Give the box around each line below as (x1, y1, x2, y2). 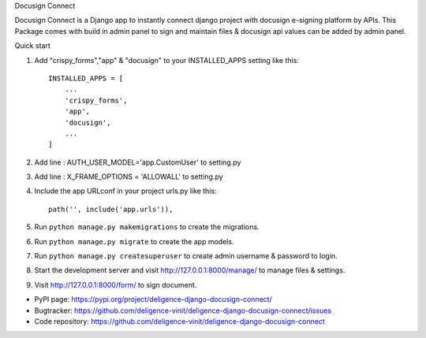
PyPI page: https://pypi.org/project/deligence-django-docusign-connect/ (34, 295, 272, 304)
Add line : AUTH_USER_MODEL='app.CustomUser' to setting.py (34, 158, 241, 167)
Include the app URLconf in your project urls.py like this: (34, 186, 217, 196)
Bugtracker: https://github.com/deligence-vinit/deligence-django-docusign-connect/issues (34, 306, 331, 315)
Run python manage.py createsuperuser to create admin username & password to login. (34, 251, 338, 261)
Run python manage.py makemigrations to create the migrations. (34, 222, 260, 232)
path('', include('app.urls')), (48, 205, 174, 214)
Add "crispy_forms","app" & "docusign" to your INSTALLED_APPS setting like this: (34, 55, 300, 65)
